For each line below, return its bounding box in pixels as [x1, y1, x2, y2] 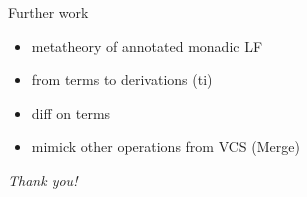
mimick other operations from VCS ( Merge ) [31, 136, 300, 157]
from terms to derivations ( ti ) [31, 69, 213, 90]
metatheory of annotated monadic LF [31, 35, 263, 56]
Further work [8, 2, 89, 22]
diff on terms [31, 102, 111, 123]
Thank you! [8, 169, 78, 190]
